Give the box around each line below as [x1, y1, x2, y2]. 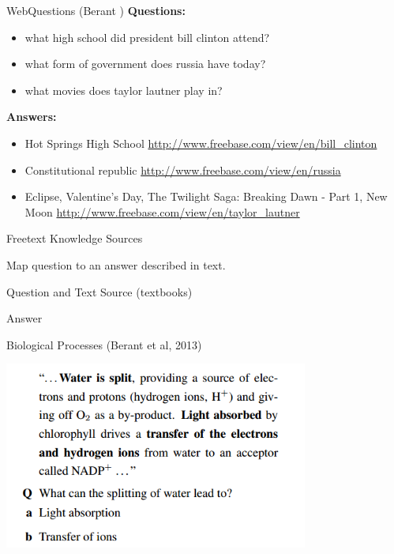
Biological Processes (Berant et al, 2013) [6, 336, 202, 352]
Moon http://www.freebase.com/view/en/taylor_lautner [24, 203, 300, 220]
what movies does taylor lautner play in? [24, 81, 223, 98]
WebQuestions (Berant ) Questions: [6, 2, 186, 18]
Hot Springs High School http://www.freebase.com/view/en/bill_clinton [24, 134, 377, 151]
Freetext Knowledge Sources [6, 230, 143, 247]
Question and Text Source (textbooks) [6, 283, 193, 300]
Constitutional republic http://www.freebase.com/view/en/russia [24, 161, 341, 178]
